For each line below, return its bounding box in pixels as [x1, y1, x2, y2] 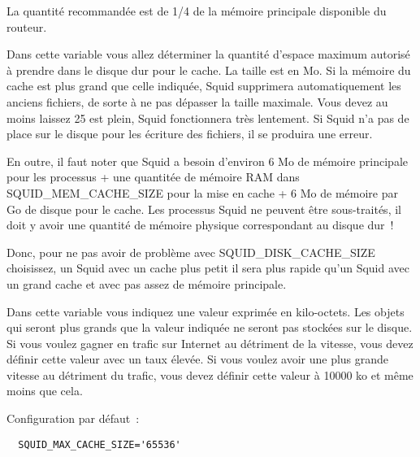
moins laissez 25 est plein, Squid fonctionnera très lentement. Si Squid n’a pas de [6, 109, 409, 126]
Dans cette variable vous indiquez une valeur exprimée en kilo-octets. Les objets [6, 302, 405, 320]
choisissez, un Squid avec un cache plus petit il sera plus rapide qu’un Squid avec [6, 259, 409, 276]
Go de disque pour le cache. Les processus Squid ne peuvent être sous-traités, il [6, 200, 401, 217]
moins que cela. [6, 382, 83, 399]
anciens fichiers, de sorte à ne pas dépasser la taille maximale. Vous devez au [6, 93, 388, 110]
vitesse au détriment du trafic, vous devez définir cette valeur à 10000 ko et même [6, 366, 414, 383]
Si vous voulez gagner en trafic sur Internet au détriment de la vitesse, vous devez [6, 334, 414, 351]
